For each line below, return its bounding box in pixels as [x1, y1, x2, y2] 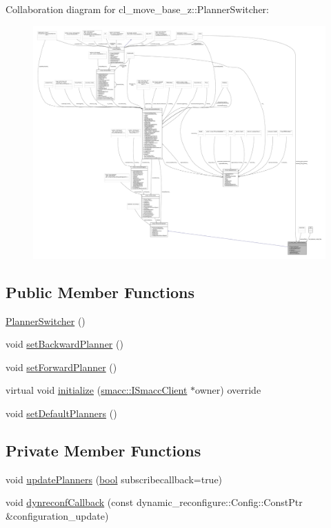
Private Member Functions [6, 440, 201, 461]
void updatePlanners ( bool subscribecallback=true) [6, 472, 223, 486]
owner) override [195, 383, 261, 397]
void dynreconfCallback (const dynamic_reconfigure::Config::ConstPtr [6, 495, 303, 509]
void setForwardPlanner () [6, 359, 117, 374]
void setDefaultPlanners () [6, 406, 117, 421]
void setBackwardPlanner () [6, 337, 123, 351]
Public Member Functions [6, 281, 194, 302]
